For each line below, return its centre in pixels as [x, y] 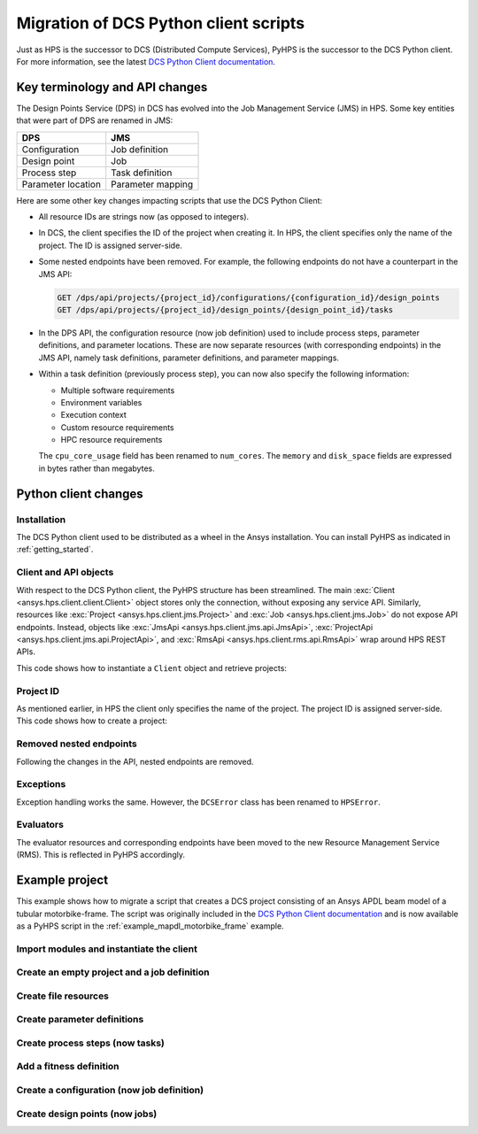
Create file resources [63, 996]
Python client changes [80, 494]
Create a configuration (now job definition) [110, 1091]
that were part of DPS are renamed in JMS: [95, 120]
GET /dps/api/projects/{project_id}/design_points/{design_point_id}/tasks [225, 309]
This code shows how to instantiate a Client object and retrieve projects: [152, 667]
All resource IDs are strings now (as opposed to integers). [144, 217]
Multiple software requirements [118, 390]
